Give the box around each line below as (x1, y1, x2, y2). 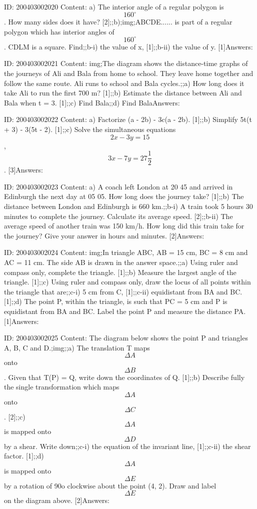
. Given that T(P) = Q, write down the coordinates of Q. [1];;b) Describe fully (4, 371, 245, 382)
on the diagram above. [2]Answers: (4, 495, 110, 505)
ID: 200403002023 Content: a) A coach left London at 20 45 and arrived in (4, 181, 233, 191)
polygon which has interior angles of (4, 26, 114, 36)
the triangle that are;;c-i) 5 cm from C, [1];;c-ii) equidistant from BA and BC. (4, 286, 242, 296)
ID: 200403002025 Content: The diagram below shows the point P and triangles (4, 332, 248, 343)
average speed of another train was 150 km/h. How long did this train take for (4, 220, 244, 231)
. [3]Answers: (4, 164, 43, 175)
